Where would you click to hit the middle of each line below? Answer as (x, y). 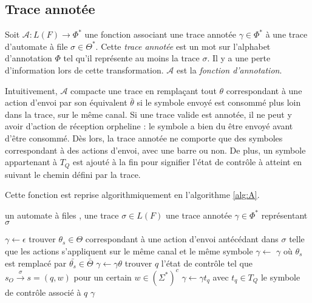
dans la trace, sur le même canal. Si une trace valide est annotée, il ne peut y (148, 114)
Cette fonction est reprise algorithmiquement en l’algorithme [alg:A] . (132, 195)
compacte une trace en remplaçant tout (144, 90)
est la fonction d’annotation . (229, 70)
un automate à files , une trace (62, 215)
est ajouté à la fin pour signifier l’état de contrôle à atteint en (188, 162)
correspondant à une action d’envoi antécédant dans (182, 239)
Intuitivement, (31, 90)
